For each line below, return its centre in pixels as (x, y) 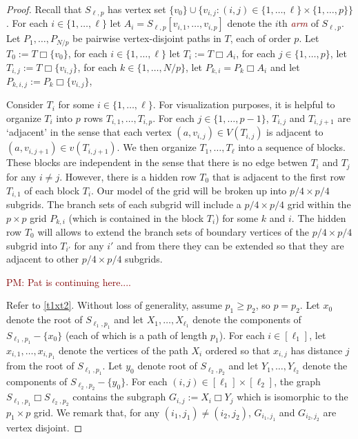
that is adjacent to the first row (279, 176)
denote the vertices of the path (123, 350)
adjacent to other (43, 259)
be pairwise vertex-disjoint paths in (147, 38)
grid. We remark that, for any (97, 412)
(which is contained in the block (136, 217)
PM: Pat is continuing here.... (69, 282)
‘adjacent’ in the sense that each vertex (89, 132)
